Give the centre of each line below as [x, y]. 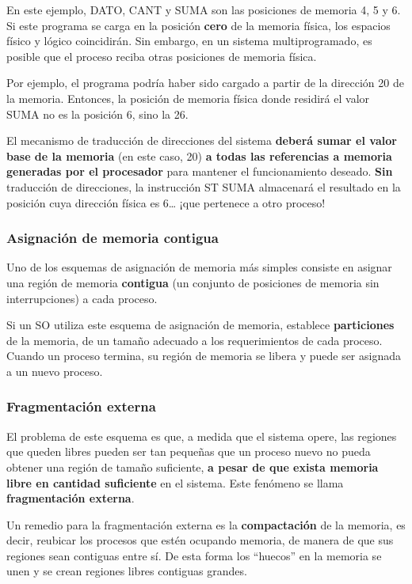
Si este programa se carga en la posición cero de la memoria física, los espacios [198, 25]
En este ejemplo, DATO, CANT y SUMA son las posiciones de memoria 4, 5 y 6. [204, 9]
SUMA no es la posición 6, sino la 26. [97, 114]
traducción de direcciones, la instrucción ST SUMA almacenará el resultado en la [204, 186]
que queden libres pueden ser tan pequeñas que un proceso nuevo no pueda [189, 451]
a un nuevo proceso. [55, 371]
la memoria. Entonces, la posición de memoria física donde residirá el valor [188, 98]
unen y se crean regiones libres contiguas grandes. [127, 571]
